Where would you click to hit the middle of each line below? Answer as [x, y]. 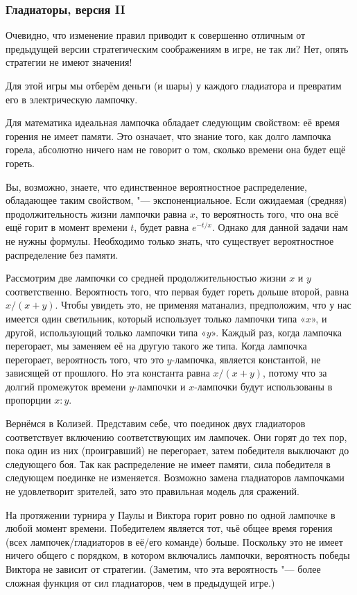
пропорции [28, 400]
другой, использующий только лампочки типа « [106, 332]
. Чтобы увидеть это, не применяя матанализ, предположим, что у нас [203, 305]
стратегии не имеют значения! [69, 62]
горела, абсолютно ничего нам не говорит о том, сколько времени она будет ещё [176, 149]
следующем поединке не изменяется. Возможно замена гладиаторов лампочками [175, 477]
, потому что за [295, 373]
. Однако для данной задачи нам [280, 227]
